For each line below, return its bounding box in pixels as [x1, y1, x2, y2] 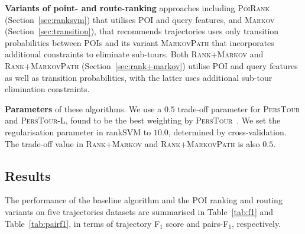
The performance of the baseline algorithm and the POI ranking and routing [5, 194, 283, 206]
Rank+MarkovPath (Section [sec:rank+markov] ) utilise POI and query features [5, 59, 298, 71]
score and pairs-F [166, 217, 229, 229]
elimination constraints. [5, 83, 90, 95]
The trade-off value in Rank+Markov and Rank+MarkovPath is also [5, 137, 260, 149]
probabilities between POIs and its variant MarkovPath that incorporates [5, 36, 274, 48]
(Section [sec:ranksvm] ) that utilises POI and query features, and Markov [5, 13, 275, 25]
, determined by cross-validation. [168, 125, 287, 138]
